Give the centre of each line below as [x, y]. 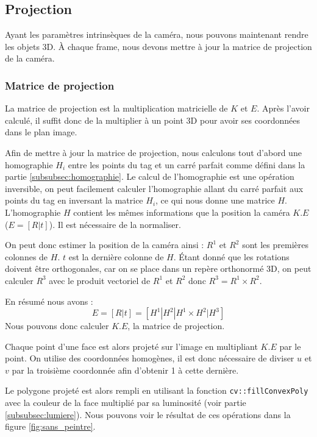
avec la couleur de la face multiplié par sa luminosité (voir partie [126, 403]
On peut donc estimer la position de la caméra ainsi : [105, 245]
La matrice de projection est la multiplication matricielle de [116, 108]
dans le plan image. [41, 132]
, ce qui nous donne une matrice [215, 200]
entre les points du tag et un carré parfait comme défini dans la [187, 164]
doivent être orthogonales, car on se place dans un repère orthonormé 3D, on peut [158, 268]
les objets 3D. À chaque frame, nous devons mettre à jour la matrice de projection [158, 46]
